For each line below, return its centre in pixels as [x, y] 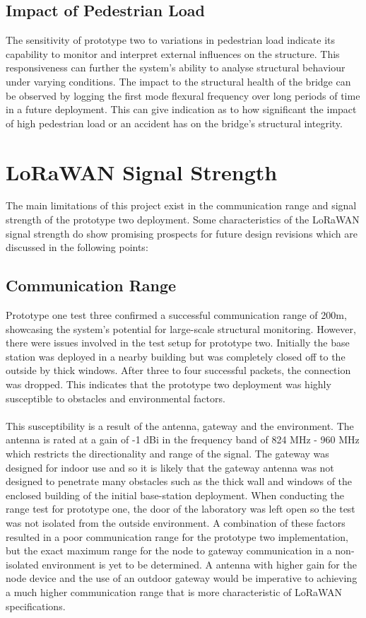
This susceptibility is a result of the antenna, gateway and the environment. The [180, 425]
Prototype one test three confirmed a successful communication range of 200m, [176, 315]
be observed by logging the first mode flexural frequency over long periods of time [183, 95]
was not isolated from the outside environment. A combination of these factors [176, 522]
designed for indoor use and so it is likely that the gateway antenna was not [170, 467]
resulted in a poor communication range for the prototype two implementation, [177, 536]
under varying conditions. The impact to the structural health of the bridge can [178, 81]
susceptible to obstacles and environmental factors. [116, 398]
